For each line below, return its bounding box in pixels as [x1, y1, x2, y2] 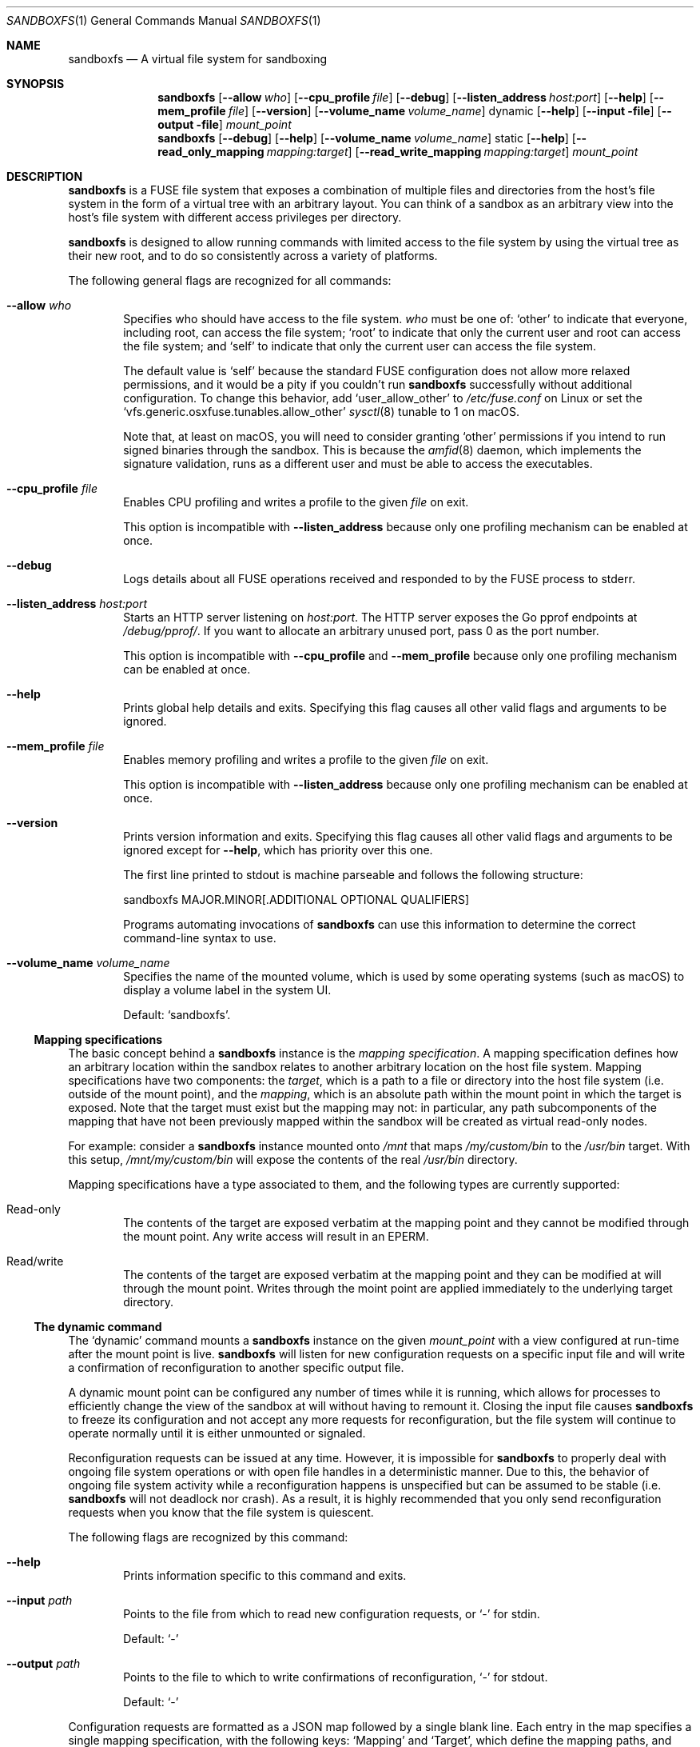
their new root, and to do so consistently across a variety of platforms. [68, 249, 438, 262]
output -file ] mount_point [157, 118, 292, 131]
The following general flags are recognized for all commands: [68, 274, 392, 287]
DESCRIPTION [6, 170, 83, 183]
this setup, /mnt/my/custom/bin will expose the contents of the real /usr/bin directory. [68, 1153, 518, 1166]
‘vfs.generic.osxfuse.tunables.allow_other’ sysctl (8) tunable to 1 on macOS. [123, 405, 519, 418]
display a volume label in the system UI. [123, 983, 332, 997]
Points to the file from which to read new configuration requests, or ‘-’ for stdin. [123, 1607, 540, 1621]
